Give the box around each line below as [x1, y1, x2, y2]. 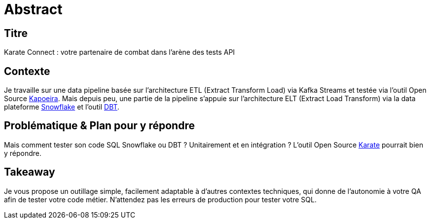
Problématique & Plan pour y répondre [4, 119, 195, 132]
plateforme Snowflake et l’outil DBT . [4, 103, 120, 111]
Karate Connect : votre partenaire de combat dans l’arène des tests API [4, 48, 235, 57]
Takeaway [4, 166, 55, 179]
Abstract [4, 1, 63, 18]
